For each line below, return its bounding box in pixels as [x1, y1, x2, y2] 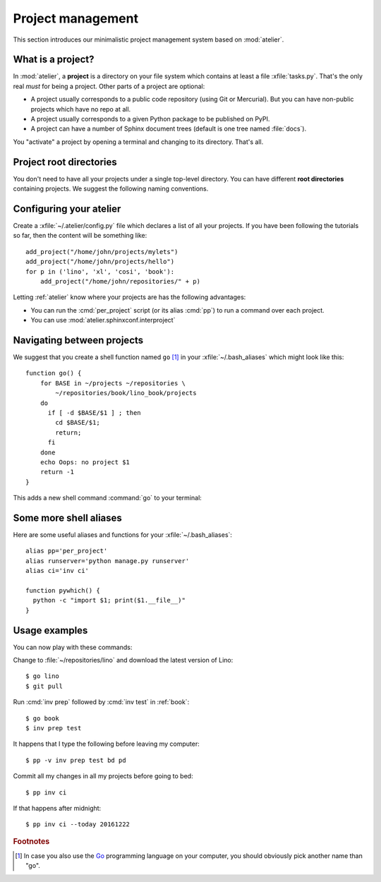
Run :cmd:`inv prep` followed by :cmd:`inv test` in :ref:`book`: [13, 698, 190, 706]
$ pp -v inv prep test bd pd [25, 756, 126, 764]
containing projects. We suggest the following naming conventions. [13, 184, 209, 193]
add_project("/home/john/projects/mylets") [25, 248, 179, 255]
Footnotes [13, 836, 50, 846]
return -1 [40, 468, 74, 476]
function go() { [25, 369, 82, 377]
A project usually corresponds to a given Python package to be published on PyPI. [30, 115, 270, 123]
